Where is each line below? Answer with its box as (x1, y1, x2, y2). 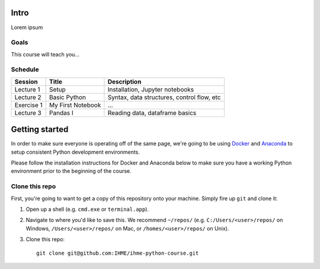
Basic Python (49, 93, 86, 101)
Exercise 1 (14, 101, 43, 109)
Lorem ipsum (11, 24, 43, 31)
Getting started (11, 125, 69, 135)
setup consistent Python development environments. (11, 148, 140, 156)
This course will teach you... (11, 50, 80, 58)
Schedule (11, 65, 39, 74)
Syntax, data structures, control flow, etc (107, 93, 221, 101)
